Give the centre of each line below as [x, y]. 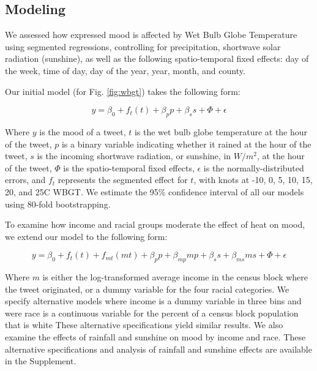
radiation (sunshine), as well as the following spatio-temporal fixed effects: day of [157, 58]
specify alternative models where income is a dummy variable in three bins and [153, 301]
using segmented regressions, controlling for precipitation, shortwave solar [143, 46]
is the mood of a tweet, [83, 131]
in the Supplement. [41, 361]
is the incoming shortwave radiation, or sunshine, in [134, 156]
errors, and [25, 180]
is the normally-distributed [254, 167]
